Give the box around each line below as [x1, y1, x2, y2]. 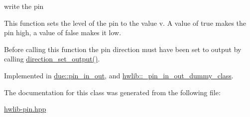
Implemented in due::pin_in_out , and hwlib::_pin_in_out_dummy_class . [4, 70, 234, 80]
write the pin [4, 1, 44, 11]
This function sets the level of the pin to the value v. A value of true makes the [4, 17, 247, 28]
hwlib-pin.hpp [4, 104, 46, 114]
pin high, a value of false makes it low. [4, 27, 122, 38]
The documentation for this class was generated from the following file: [4, 87, 221, 97]
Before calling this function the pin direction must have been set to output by [4, 44, 242, 54]
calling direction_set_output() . [4, 54, 100, 64]
